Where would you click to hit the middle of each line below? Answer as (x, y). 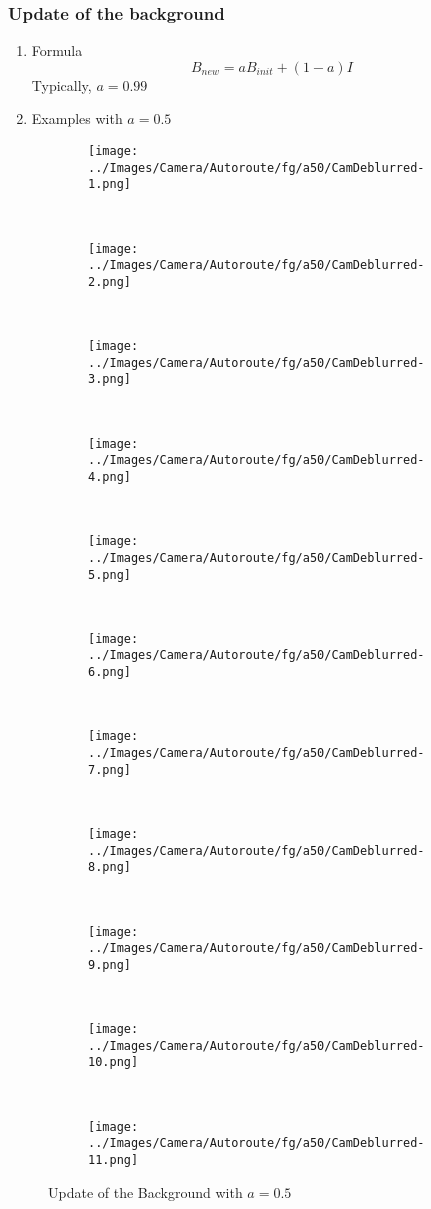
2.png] (109, 281)
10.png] (113, 1062)
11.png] (113, 1159)
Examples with (77, 118)
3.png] (109, 379)
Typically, (61, 84)
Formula (57, 50)
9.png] (109, 964)
